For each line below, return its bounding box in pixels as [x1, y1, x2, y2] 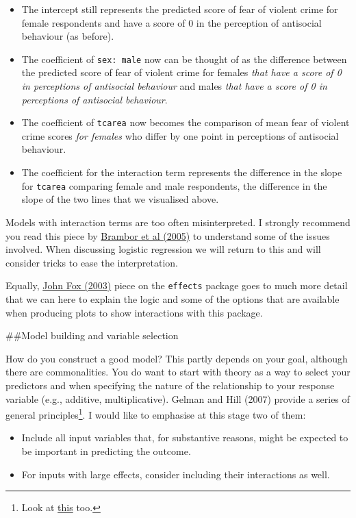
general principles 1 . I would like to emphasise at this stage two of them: [5, 406, 306, 421]
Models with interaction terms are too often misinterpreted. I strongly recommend [5, 214, 351, 229]
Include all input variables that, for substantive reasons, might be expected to [21, 430, 348, 445]
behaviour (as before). [21, 29, 114, 43]
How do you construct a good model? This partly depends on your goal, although [5, 351, 348, 365]
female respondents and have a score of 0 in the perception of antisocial [21, 15, 322, 29]
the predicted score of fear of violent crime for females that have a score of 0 [21, 65, 342, 79]
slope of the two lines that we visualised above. [21, 192, 219, 206]
